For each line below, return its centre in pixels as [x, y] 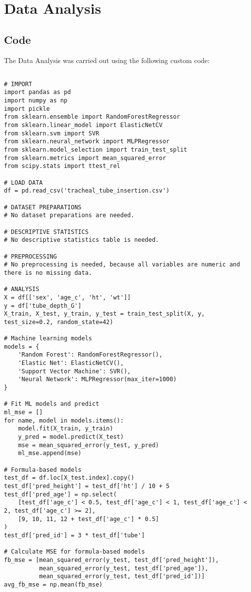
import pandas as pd [38, 92]
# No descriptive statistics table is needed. [81, 240]
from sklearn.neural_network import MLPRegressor [87, 142]
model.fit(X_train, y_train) [65, 429]
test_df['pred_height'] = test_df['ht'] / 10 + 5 [87, 486]
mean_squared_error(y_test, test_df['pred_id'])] [122, 576]
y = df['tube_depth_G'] [43, 306]
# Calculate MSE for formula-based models [75, 552]
